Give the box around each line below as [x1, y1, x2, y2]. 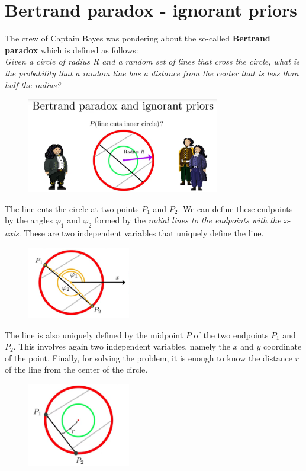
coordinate [263, 340, 302, 353]
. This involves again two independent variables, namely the [13, 340, 230, 353]
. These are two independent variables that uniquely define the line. [18, 227, 264, 239]
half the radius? [5, 78, 61, 91]
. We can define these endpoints [178, 202, 293, 214]
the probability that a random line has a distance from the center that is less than [5, 66, 299, 79]
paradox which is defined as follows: [5, 43, 138, 56]
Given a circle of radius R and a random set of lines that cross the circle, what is [5, 55, 299, 68]
